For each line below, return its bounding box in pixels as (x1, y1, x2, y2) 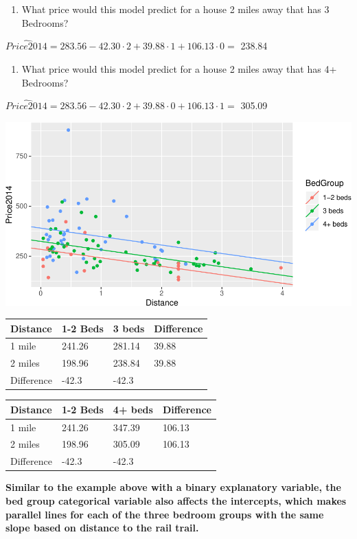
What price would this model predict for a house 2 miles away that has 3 (21, 2, 330, 16)
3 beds (113, 321, 145, 335)
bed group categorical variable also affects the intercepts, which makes (5, 493, 347, 507)
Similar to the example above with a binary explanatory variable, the (5, 480, 341, 494)
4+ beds (113, 402, 153, 416)
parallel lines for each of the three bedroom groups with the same (5, 507, 324, 521)
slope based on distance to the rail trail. (5, 520, 199, 535)
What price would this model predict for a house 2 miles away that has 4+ (21, 62, 337, 76)
